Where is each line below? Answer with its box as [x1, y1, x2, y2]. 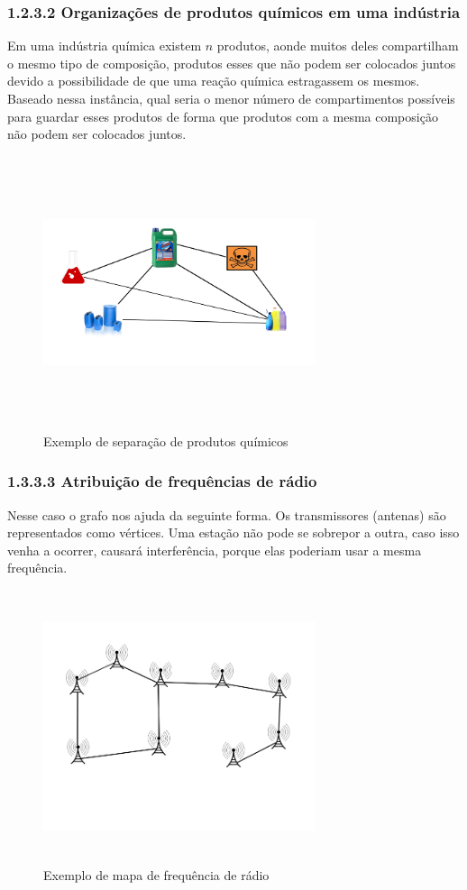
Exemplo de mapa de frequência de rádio [43, 865, 270, 884]
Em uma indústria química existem [7, 36, 202, 55]
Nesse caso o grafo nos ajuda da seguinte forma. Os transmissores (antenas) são [7, 505, 446, 524]
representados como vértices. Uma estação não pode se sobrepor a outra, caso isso [7, 523, 460, 542]
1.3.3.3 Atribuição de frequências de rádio [7, 470, 317, 492]
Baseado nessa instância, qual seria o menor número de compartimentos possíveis [7, 89, 455, 107]
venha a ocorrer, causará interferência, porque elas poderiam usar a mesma [7, 540, 422, 559]
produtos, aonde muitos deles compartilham [216, 36, 459, 55]
